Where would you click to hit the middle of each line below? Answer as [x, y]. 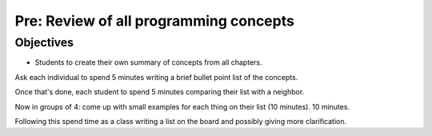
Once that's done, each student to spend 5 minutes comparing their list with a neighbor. [160, 92]
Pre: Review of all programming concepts [155, 21]
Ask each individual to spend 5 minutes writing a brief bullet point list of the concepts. [156, 77]
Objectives [44, 42]
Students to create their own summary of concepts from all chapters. [148, 62]
